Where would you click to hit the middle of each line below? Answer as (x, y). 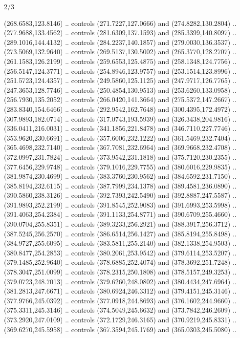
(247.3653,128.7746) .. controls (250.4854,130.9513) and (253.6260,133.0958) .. (120, 90)
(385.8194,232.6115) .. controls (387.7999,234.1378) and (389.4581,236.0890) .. (120, 185)
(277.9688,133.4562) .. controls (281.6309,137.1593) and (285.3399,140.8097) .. (120, 32)
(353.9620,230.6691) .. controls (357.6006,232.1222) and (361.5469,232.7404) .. (120, 137)
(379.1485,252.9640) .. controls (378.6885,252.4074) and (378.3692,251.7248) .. (120, 262)
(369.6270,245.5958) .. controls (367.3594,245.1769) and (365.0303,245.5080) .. (120, 329)
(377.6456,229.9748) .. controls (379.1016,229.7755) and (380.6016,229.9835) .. (120, 166)
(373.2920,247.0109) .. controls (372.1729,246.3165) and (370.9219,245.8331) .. (120, 319)
